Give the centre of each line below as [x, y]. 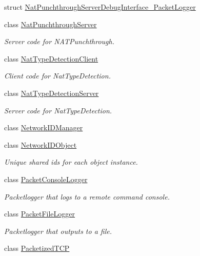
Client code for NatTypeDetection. [57, 76]
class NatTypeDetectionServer [52, 93]
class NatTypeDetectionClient [51, 58]
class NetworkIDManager [44, 127]
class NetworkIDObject [41, 144]
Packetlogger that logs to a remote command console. [87, 196]
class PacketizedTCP [37, 248]
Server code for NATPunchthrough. [59, 41]
